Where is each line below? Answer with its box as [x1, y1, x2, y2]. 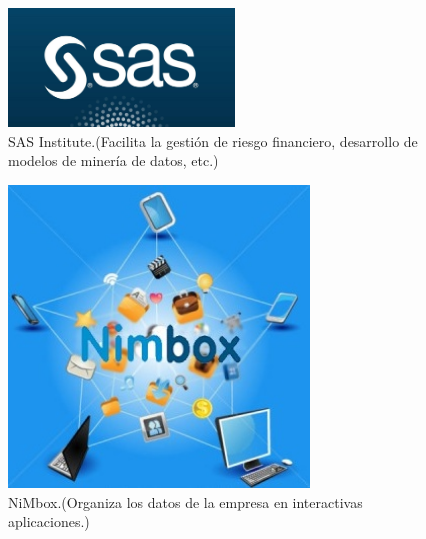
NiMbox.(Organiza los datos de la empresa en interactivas [8, 491, 363, 512]
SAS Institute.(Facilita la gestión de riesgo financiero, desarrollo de [8, 130, 418, 151]
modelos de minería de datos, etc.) [8, 150, 219, 171]
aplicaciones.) [8, 511, 90, 532]
